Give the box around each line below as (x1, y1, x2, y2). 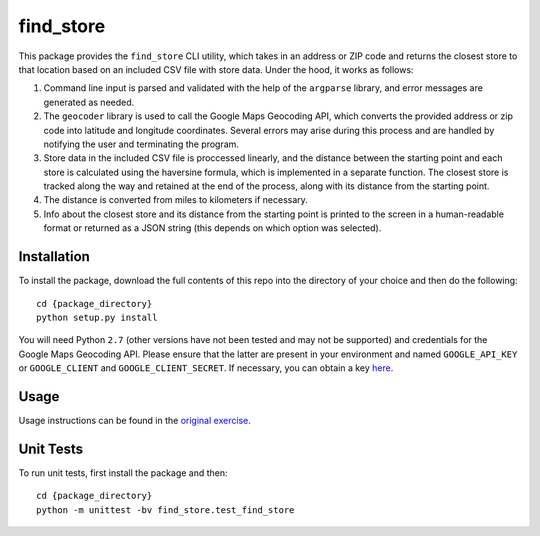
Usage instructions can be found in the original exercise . (18, 415, 252, 426)
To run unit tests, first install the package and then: (18, 466, 229, 479)
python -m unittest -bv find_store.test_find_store (36, 504, 295, 515)
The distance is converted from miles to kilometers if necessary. (43, 194, 309, 206)
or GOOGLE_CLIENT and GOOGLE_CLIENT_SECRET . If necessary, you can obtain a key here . (18, 362, 394, 374)
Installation (18, 248, 90, 265)
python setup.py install (36, 311, 158, 323)
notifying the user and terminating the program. (43, 138, 240, 150)
